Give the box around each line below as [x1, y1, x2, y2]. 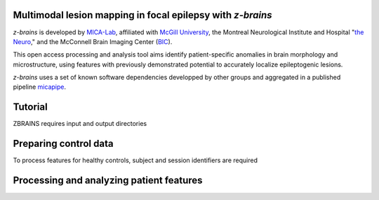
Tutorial [13, 101, 48, 113]
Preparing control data [13, 138, 114, 150]
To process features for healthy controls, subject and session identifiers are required [13, 156, 258, 164]
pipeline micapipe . [13, 83, 67, 91]
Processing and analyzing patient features [13, 175, 203, 187]
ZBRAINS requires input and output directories [13, 120, 147, 128]
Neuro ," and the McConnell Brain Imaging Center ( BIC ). [13, 37, 173, 45]
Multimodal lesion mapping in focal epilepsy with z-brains [13, 9, 273, 21]
